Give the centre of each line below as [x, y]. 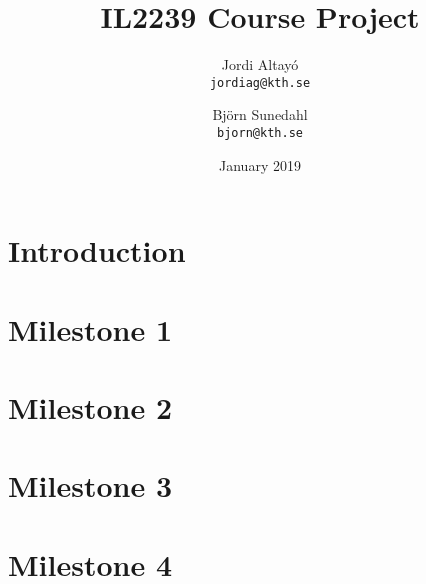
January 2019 [260, 164]
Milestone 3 [90, 485]
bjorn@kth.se [260, 132]
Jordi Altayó [260, 64]
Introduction [97, 250]
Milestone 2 [90, 406]
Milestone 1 [90, 328]
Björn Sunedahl [260, 114]
